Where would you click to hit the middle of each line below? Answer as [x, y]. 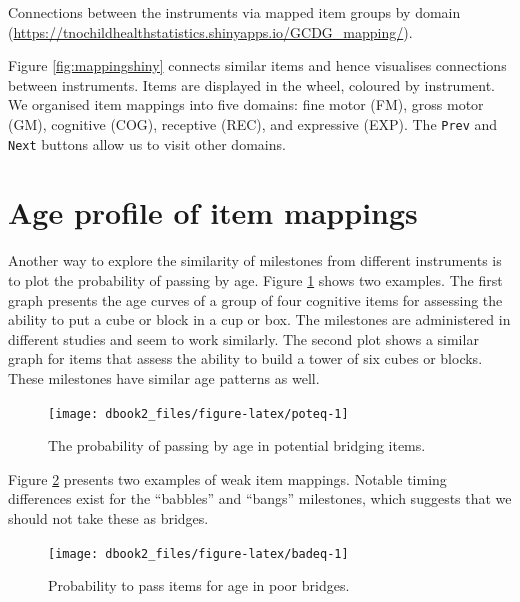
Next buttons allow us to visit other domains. [147, 143]
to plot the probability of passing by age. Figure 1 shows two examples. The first [255, 280]
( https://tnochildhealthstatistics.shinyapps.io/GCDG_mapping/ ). [210, 31]
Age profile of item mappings [213, 212]
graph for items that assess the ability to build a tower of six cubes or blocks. [245, 358]
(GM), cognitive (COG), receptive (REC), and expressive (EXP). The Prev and [253, 123]
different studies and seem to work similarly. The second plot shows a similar [243, 338]
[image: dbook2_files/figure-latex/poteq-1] [198, 413]
